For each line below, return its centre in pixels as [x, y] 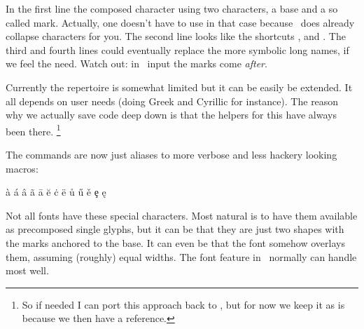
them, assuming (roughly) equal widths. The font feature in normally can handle [181, 256]
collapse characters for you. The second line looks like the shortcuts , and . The [176, 36]
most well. [27, 270]
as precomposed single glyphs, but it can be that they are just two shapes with [175, 229]
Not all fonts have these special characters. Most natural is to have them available [182, 215]
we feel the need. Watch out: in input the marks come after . [136, 63]
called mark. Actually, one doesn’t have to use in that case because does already [180, 22]
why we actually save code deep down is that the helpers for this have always [171, 115]
